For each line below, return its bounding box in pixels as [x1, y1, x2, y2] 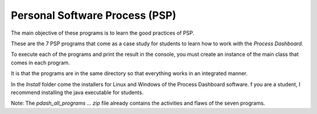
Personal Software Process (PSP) [11, 9, 177, 22]
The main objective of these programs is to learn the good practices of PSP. [11, 29, 195, 36]
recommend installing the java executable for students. [11, 89, 144, 96]
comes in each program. [11, 59, 70, 66]
